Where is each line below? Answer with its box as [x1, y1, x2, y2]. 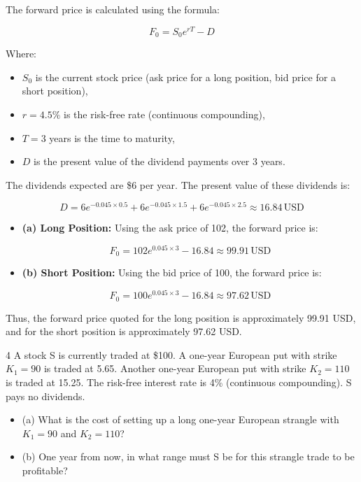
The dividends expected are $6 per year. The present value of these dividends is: [6, 177, 351, 192]
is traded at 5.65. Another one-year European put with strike [43, 361, 306, 376]
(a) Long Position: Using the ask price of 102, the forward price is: [22, 220, 318, 235]
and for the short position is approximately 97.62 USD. [6, 324, 242, 339]
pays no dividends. [6, 388, 85, 403]
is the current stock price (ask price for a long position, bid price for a [35, 69, 336, 84]
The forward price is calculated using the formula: [6, 2, 220, 16]
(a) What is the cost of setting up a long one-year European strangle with [22, 412, 339, 427]
